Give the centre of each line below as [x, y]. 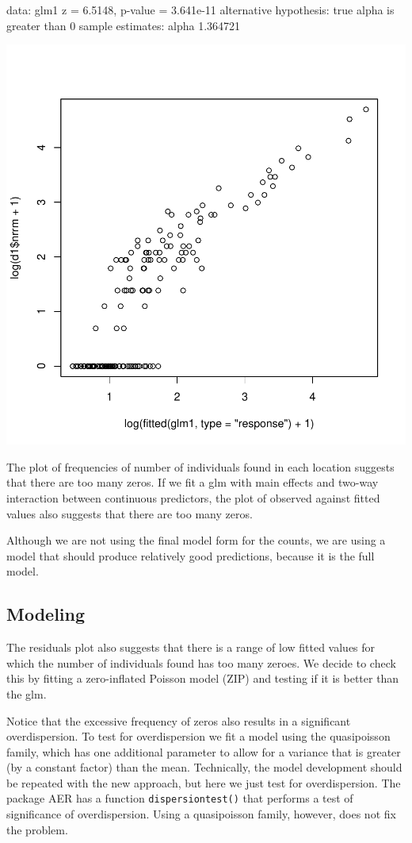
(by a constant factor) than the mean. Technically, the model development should [204, 767]
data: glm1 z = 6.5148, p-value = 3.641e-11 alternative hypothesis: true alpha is [200, 10]
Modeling [46, 614]
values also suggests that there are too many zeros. [130, 513]
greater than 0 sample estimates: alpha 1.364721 [124, 25]
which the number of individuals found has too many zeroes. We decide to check [201, 662]
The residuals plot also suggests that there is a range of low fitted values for [191, 647]
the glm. [27, 693]
